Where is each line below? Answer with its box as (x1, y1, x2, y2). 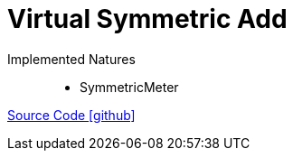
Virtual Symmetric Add (7, 4, 288, 34)
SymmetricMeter (80, 79, 179, 95)
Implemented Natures (7, 51, 136, 67)
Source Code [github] (7, 107, 136, 123)
